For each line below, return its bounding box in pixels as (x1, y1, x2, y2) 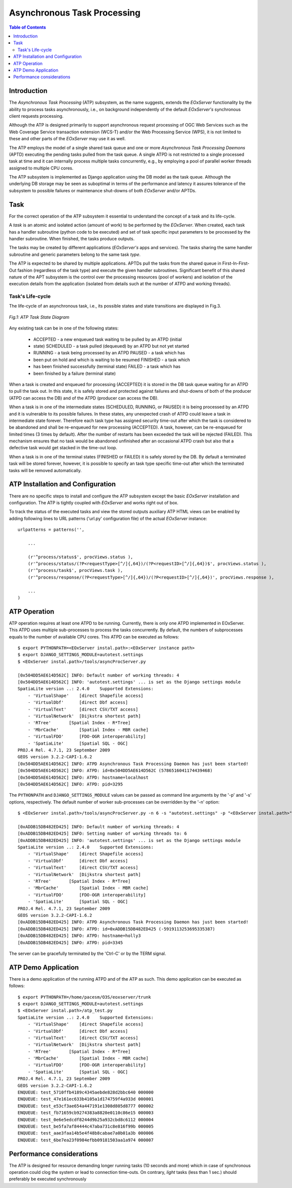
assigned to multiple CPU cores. (9, 165, 74, 171)
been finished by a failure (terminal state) (33, 370, 116, 376)
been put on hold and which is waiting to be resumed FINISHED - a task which (33, 357, 190, 363)
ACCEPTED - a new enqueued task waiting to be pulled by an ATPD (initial (33, 336, 182, 342)
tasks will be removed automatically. (9, 467, 82, 473)
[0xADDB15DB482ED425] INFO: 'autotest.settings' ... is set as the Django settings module (18, 838, 241, 843)
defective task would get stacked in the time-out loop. (9, 445, 118, 451)
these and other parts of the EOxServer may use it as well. (9, 136, 126, 142)
